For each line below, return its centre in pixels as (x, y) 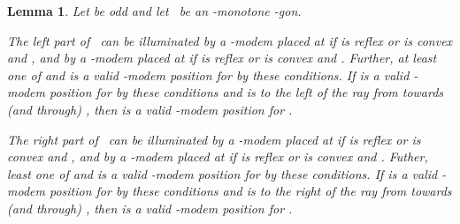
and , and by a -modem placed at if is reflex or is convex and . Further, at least (222, 58)
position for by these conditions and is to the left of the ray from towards (246, 92)
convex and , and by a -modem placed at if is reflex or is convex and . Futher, (218, 157)
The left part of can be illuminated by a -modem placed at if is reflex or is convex (230, 40)
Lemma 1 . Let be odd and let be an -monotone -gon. (154, 11)
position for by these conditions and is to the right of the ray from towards (250, 191)
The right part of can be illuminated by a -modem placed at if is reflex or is (214, 139)
